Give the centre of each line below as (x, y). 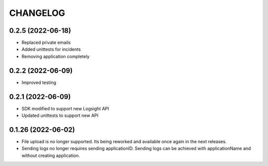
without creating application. (51, 155)
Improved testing (39, 83)
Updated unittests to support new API (60, 116)
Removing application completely (56, 56)
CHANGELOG (37, 13)
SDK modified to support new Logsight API (65, 108)
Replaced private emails (46, 43)
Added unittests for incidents (51, 49)
